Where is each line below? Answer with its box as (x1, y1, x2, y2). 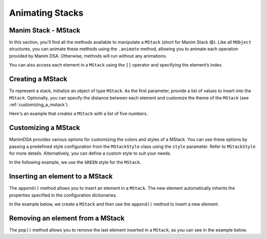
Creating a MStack (9, 75, 67, 83)
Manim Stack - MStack (9, 26, 81, 34)
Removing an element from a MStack (9, 214, 125, 222)
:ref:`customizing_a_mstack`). (9, 102, 69, 107)
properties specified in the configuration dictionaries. (9, 192, 117, 198)
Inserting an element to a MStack (9, 172, 113, 181)
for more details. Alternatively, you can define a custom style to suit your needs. (9, 150, 172, 156)
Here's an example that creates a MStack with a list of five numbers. (9, 111, 148, 117)
